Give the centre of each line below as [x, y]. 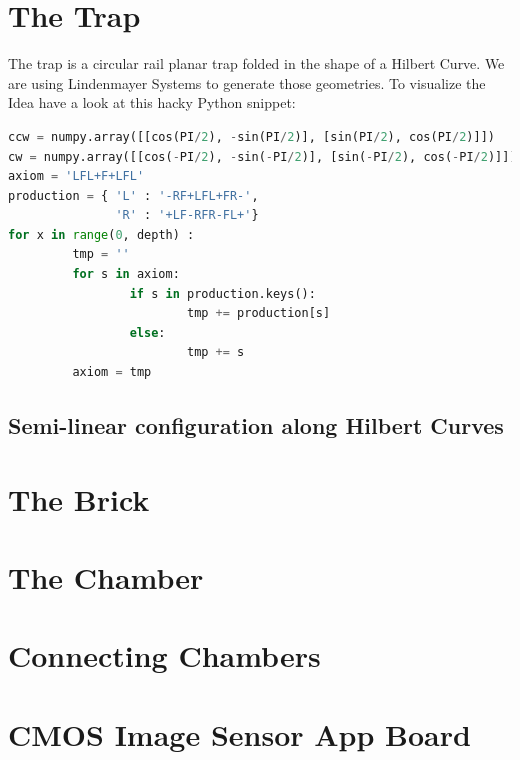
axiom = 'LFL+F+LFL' [76, 176]
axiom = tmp [112, 372]
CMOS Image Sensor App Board [239, 733]
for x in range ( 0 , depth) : [101, 234]
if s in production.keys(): [222, 293]
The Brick [79, 498]
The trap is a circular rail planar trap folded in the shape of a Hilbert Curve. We [256, 63]
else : [147, 332]
